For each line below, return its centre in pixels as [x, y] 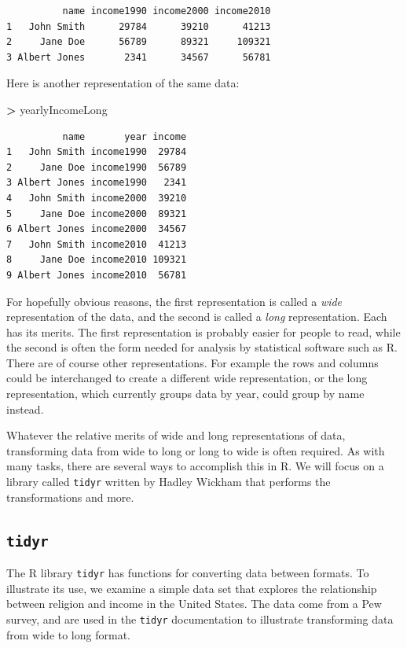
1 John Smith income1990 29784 [97, 152]
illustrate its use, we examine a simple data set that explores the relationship [192, 588]
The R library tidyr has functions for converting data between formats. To [188, 573]
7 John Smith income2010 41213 [97, 244]
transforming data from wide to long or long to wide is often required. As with [196, 450]
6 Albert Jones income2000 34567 [97, 229]
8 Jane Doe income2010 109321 [97, 260]
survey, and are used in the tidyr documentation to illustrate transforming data [200, 619]
